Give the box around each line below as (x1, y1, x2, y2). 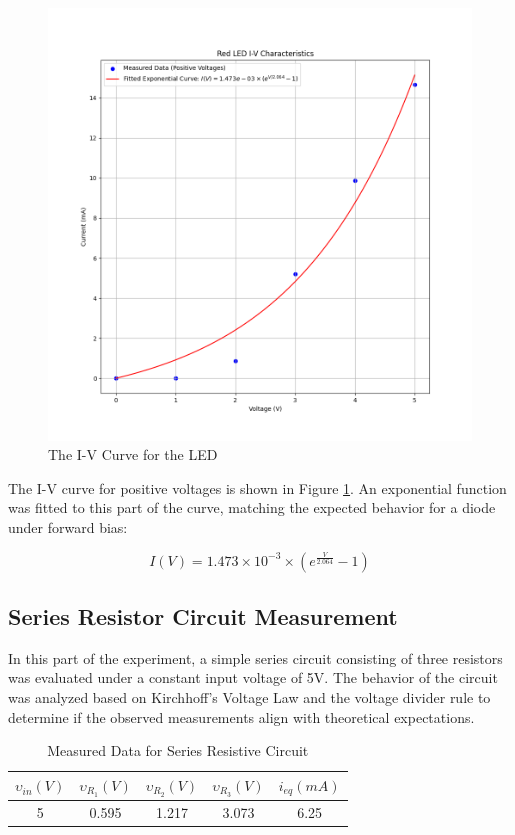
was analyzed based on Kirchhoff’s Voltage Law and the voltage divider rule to (8, 686, 491, 707)
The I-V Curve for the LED (48, 444, 218, 465)
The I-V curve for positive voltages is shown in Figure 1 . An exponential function (8, 477, 507, 498)
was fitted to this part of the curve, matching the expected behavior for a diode (8, 497, 496, 518)
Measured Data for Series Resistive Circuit (47, 740, 309, 761)
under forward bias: (8, 516, 128, 537)
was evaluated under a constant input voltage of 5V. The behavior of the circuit (8, 667, 498, 688)
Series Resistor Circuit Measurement (8, 600, 398, 631)
